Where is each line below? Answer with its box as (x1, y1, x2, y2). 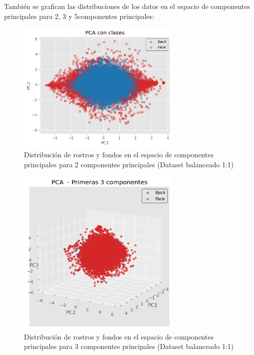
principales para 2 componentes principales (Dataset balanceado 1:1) (24, 159, 234, 169)
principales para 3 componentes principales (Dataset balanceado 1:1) (24, 341, 234, 352)
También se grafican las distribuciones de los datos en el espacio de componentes (4, 1, 250, 11)
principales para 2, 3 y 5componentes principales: (4, 10, 154, 21)
